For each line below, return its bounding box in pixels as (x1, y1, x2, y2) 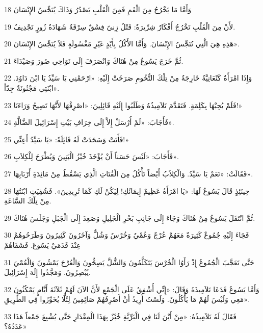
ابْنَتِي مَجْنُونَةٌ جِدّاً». (4, 82, 60, 93)
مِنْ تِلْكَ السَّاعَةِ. (4, 195, 51, 206)
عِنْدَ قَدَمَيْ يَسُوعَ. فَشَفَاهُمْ (4, 239, 81, 250)
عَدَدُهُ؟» (4, 321, 27, 331)
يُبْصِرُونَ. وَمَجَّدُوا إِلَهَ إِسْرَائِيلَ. (4, 267, 91, 277)
